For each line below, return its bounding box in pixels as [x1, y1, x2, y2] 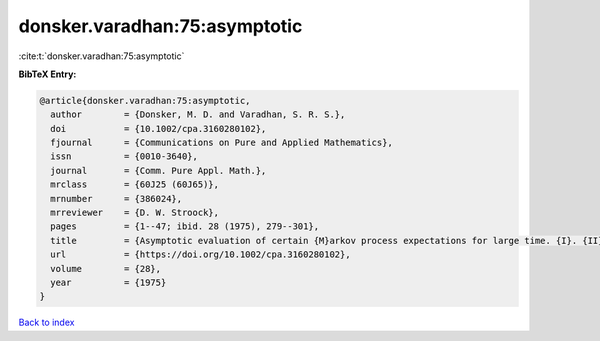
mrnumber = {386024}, [50, 193, 183, 204]
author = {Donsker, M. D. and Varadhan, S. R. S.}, [50, 109, 346, 120]
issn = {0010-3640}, [50, 151, 199, 162]
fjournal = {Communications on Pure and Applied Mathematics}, [50, 137, 394, 149]
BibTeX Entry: [18, 68, 77, 80]
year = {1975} [50, 277, 167, 288]
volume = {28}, [50, 263, 162, 274]
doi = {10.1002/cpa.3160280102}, [50, 123, 267, 134]
